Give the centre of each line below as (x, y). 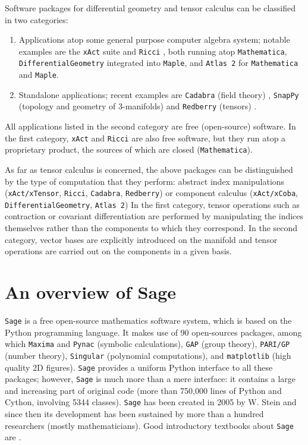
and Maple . (39, 75)
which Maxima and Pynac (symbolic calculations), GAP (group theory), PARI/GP (147, 344)
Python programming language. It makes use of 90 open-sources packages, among (153, 332)
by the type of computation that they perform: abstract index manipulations (145, 181)
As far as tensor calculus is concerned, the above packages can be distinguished (149, 169)
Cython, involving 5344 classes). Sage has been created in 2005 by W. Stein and (151, 402)
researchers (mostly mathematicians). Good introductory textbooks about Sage (149, 425)
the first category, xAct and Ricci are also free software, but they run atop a (145, 138)
